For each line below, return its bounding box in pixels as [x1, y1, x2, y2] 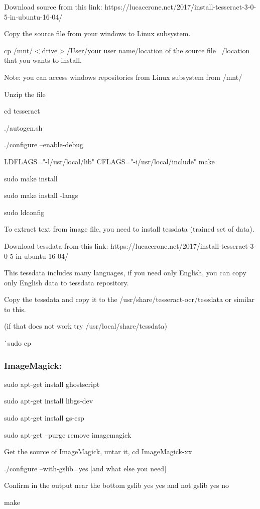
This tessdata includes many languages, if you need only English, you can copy [4, 267, 246, 278]
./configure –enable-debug [4, 139, 83, 150]
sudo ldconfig [4, 207, 45, 217]
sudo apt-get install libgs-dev [4, 395, 93, 406]
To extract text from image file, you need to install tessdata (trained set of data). [4, 224, 254, 234]
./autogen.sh [4, 122, 43, 133]
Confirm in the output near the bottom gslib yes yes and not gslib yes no [4, 480, 229, 490]
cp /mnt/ [4, 45, 33, 55]
